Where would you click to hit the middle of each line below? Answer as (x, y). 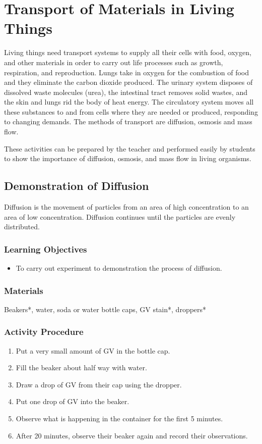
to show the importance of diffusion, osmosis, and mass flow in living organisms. (128, 158)
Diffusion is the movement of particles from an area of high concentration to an (126, 207)
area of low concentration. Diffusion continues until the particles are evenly (120, 216)
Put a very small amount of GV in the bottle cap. (93, 350)
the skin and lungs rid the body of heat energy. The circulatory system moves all (129, 102)
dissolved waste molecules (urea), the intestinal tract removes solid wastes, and (126, 92)
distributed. (22, 227)
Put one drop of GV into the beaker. (73, 401)
